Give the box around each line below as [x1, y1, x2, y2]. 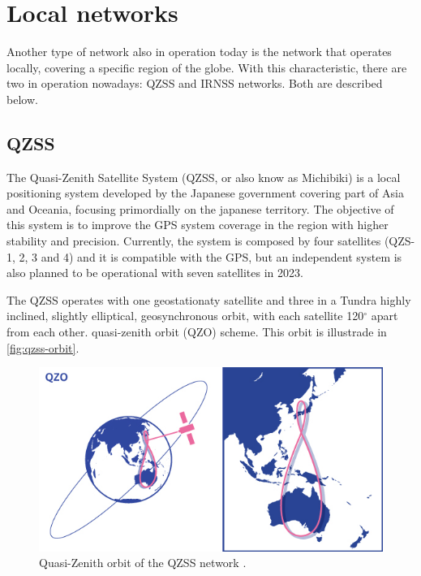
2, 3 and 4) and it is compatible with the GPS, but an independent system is [19, 248, 402, 265]
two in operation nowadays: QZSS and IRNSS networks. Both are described [6, 75, 383, 92]
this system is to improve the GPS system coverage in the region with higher [6, 216, 389, 233]
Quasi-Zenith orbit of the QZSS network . [39, 554, 247, 571]
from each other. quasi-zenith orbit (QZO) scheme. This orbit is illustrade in [6, 323, 387, 340]
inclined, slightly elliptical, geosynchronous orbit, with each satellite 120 [6, 307, 364, 324]
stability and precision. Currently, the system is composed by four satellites [6, 232, 381, 249]
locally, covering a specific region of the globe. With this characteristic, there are [6, 58, 407, 76]
